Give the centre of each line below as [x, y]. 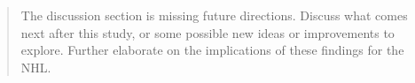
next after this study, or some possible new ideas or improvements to [207, 32]
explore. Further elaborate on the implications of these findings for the [212, 50]
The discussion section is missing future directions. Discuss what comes [214, 15]
